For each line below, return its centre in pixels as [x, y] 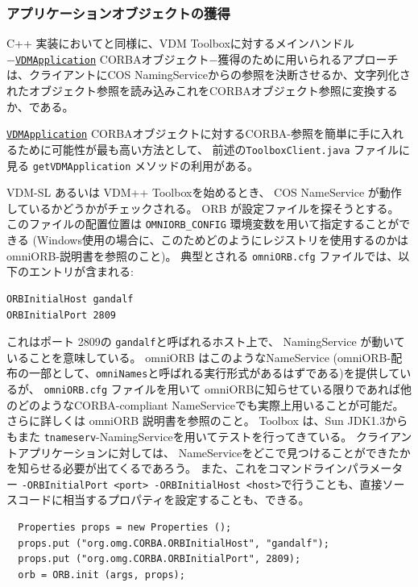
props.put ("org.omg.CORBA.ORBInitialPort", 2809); [159, 559]
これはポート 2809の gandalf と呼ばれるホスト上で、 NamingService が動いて [206, 341]
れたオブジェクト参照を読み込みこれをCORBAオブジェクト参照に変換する [202, 91]
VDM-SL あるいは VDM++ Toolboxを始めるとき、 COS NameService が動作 [204, 192]
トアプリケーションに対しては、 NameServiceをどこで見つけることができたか [209, 452]
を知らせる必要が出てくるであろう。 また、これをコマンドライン [177, 468]
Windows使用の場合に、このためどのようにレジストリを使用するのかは [222, 240]
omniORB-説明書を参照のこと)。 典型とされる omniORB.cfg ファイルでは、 [203, 255]
